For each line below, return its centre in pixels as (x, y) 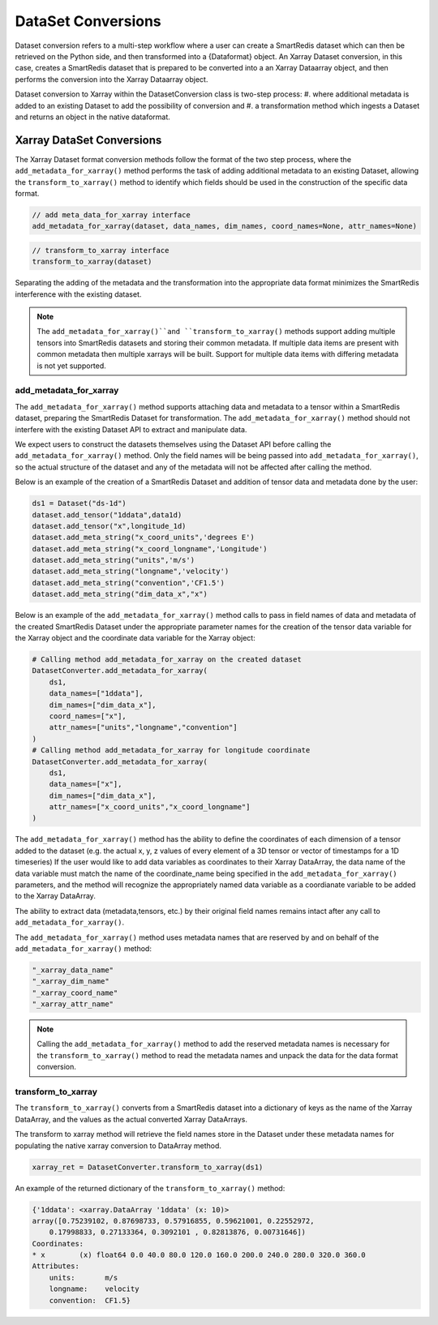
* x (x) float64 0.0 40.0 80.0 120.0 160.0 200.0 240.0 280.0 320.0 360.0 (199, 1255)
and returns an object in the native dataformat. (92, 117)
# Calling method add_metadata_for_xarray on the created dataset (167, 659)
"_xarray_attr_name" (73, 1004)
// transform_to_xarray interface (101, 250)
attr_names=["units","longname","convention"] (144, 727)
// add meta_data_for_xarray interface (111, 214)
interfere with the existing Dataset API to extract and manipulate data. (131, 429)
